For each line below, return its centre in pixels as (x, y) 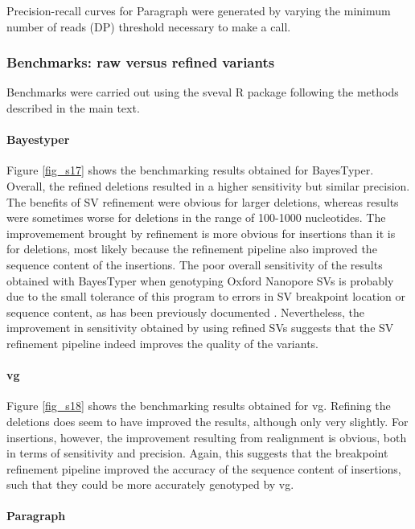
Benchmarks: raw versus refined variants (141, 62)
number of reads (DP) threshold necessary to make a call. (149, 26)
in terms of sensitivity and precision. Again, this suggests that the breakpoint (197, 453)
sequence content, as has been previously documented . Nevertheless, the (185, 312)
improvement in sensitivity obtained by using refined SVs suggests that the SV (200, 328)
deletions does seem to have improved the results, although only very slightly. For (207, 421)
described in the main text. (73, 108)
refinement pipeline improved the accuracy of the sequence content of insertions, (204, 468)
